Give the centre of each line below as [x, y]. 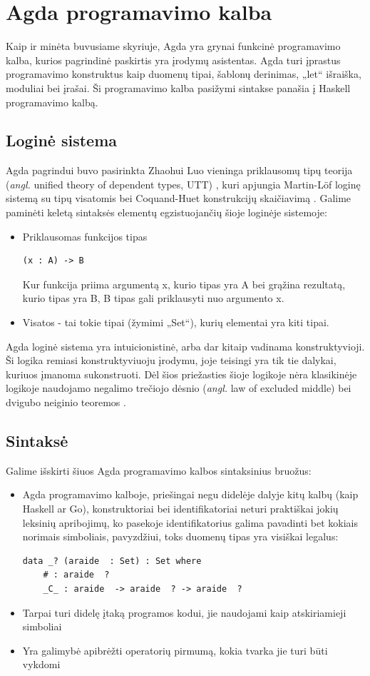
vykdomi [41, 664]
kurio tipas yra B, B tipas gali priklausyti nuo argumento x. [153, 298]
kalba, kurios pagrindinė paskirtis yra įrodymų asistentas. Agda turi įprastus [173, 60]
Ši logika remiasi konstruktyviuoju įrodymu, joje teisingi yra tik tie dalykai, [171, 360]
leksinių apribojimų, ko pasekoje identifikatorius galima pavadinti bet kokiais [190, 522]
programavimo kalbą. [52, 102]
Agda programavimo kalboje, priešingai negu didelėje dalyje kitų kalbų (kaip [190, 494]
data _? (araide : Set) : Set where [112, 561]
